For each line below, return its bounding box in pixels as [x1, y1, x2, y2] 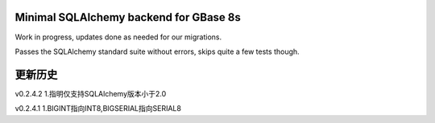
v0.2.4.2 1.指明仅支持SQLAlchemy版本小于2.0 [14, 88, 167, 98]
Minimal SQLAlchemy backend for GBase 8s [14, 10, 242, 24]
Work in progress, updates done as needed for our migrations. [14, 32, 222, 42]
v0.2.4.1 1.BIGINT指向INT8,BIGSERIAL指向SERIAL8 [14, 104, 181, 113]
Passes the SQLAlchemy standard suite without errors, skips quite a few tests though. [14, 47, 300, 56]
